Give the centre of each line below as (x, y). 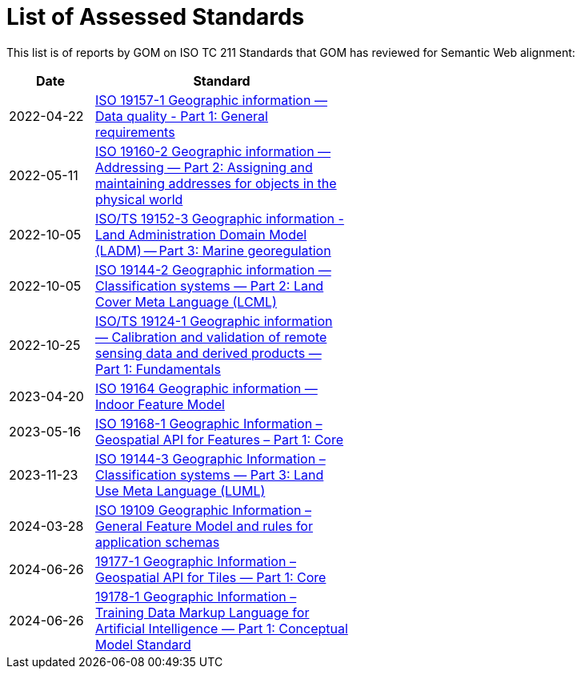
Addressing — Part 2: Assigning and (204, 167)
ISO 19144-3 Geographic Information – (210, 458)
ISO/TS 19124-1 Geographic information (214, 321)
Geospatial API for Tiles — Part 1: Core (211, 577)
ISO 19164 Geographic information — (206, 388)
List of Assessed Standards (156, 17)
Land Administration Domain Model (201, 234)
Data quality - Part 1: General (182, 116)
